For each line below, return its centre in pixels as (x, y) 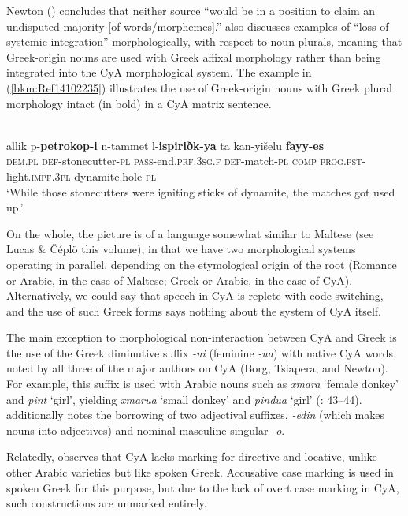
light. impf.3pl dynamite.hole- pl (81, 176)
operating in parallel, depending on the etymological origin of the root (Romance (202, 264)
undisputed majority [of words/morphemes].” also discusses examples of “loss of (198, 26)
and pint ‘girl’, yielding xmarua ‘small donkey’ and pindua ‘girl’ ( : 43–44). (184, 399)
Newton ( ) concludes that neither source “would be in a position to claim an (191, 10)
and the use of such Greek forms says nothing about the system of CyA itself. (194, 310)
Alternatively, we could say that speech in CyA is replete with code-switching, (195, 295)
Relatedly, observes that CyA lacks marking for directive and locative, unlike (192, 456)
